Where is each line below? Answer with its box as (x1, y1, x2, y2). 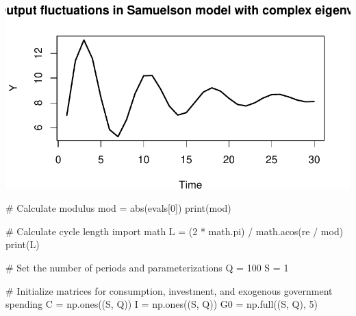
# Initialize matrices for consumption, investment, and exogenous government (5, 283, 333, 297)
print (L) (5, 237, 40, 252)
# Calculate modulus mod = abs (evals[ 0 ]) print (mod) (5, 201, 231, 215)
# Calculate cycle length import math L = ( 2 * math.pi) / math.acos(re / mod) (5, 223, 344, 238)
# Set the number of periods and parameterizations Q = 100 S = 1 (5, 260, 289, 274)
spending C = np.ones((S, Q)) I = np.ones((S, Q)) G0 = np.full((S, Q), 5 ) (5, 297, 318, 311)
